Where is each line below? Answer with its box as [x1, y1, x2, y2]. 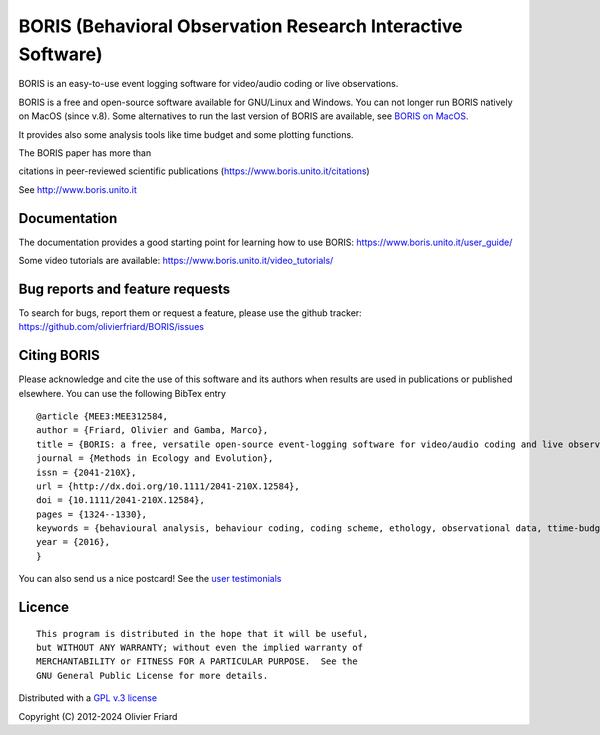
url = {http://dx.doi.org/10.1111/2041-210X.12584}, [36, 480, 300, 492]
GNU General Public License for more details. [36, 670, 269, 681]
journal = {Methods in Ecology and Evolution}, [36, 453, 274, 464]
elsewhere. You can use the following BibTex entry [18, 387, 227, 399]
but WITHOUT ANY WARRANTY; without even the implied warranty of [36, 642, 364, 654]
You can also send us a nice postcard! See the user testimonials [18, 573, 282, 585]
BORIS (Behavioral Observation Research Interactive [18, 15, 463, 37]
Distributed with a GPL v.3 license [18, 692, 158, 704]
